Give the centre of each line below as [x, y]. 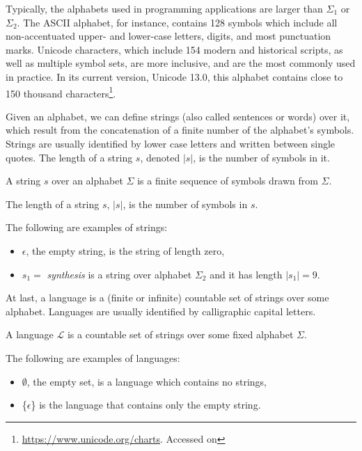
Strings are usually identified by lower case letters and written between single [171, 143]
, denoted [160, 157]
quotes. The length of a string [69, 157]
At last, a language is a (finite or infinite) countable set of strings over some [167, 298]
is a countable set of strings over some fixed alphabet [180, 334]
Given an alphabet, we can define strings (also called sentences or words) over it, [178, 116]
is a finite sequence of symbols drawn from [228, 181]
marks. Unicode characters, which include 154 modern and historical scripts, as [174, 49]
